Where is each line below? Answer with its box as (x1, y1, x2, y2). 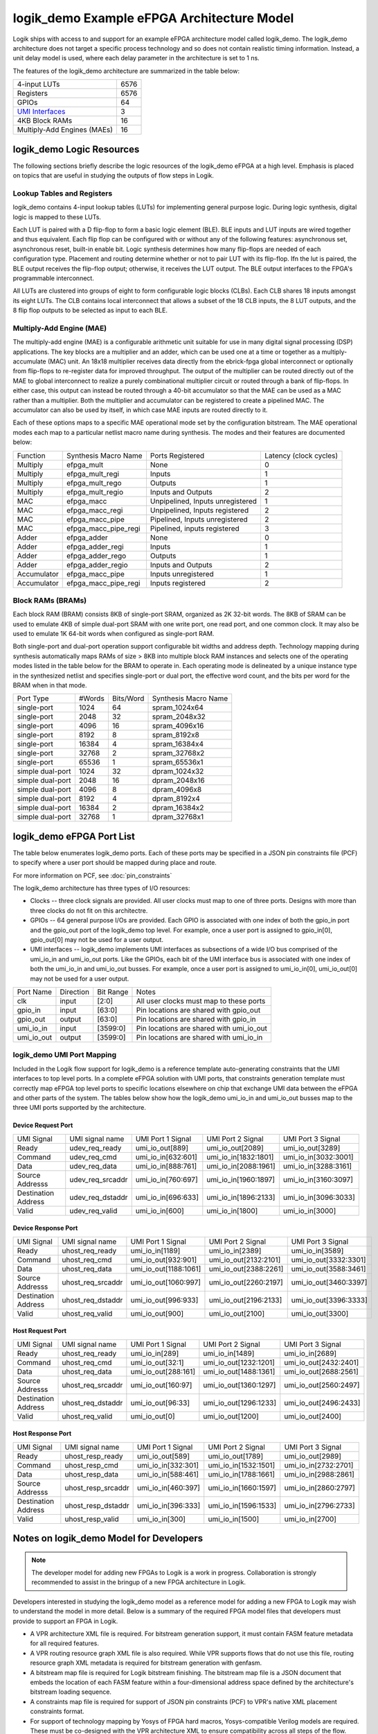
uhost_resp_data (64, 1469, 119, 1479)
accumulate (12, 357, 46, 366)
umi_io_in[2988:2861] (284, 1469, 354, 1479)
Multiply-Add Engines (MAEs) (17, 125, 114, 135)
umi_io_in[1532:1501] (208, 1460, 276, 1470)
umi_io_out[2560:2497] (284, 1380, 360, 1390)
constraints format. (30, 1707, 84, 1716)
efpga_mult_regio (66, 487, 124, 497)
